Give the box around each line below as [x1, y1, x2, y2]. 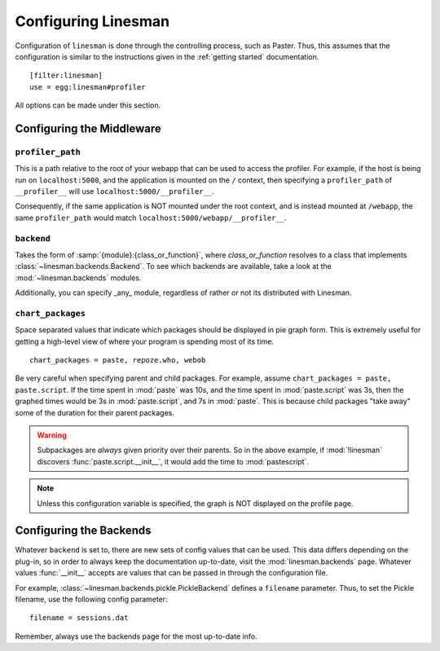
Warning [37, 430, 67, 440]
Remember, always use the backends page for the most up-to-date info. [15, 631, 257, 641]
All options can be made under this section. [15, 100, 161, 110]
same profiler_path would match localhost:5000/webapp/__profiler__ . [15, 213, 287, 222]
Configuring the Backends [15, 524, 152, 538]
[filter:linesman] [29, 71, 103, 81]
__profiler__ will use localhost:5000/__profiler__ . [15, 187, 215, 196]
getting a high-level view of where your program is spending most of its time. [15, 336, 275, 346]
